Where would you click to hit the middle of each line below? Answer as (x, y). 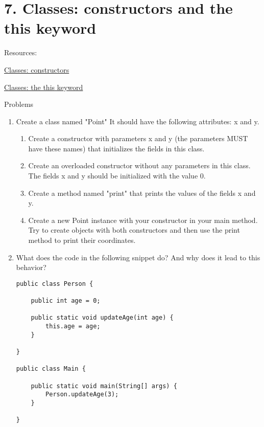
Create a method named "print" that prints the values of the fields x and (142, 193)
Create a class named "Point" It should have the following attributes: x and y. (138, 121)
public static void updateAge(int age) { (102, 318)
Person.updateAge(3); (82, 395)
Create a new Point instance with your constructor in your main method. (143, 220)
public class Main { (51, 369)
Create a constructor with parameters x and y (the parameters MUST (138, 138)
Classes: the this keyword (44, 87)
